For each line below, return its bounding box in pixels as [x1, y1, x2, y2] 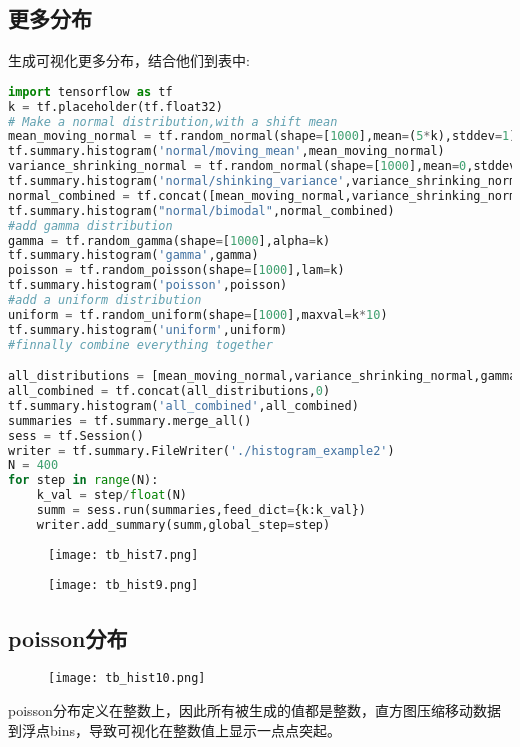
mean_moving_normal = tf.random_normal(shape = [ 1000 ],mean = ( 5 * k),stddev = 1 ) [8, 129, 517, 144]
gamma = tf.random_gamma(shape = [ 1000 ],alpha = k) [8, 233, 331, 248]
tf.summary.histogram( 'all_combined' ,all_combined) [8, 398, 359, 413]
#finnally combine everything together [8, 337, 273, 352]
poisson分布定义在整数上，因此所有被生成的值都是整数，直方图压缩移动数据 [8, 700, 501, 720]
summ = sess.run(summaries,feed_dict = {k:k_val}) [36, 503, 366, 518]
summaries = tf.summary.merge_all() [8, 413, 252, 428]
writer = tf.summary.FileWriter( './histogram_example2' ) [8, 443, 395, 458]
